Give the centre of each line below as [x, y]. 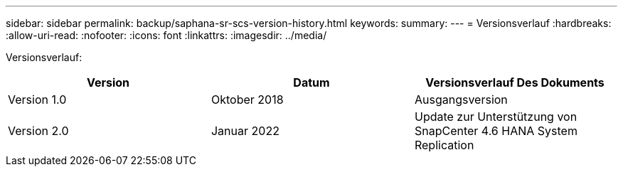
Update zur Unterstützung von [496, 117]
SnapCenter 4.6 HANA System [496, 131]
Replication [444, 145]
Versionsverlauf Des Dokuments [515, 82]
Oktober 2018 [247, 100]
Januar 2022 [245, 131]
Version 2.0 [38, 131]
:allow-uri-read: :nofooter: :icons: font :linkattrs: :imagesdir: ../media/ [166, 35]
